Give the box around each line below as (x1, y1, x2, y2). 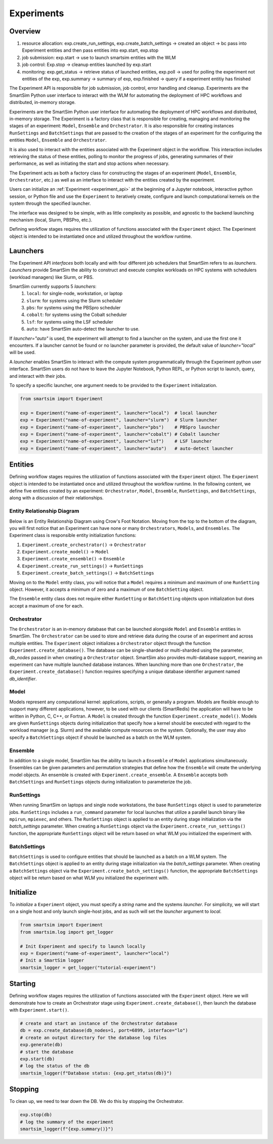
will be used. (9, 349, 36, 355)
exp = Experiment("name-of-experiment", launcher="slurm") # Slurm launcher (20, 417, 217, 423)
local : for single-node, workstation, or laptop (26, 291, 123, 297)
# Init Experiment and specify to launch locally (20, 943, 146, 949)
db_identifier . (9, 675, 37, 682)
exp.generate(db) (20, 1042, 63, 1048)
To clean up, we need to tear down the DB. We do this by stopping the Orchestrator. (9, 1098, 184, 1104)
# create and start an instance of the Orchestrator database (20, 1021, 177, 1026)
